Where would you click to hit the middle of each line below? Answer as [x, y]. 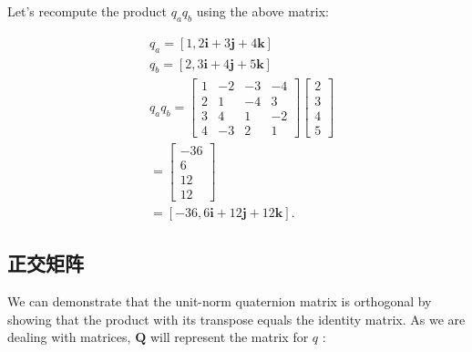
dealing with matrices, [69, 337]
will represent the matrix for [229, 337]
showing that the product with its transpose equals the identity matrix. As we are [236, 319]
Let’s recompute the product [87, 11]
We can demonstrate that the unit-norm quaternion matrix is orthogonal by [220, 301]
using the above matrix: [262, 11]
